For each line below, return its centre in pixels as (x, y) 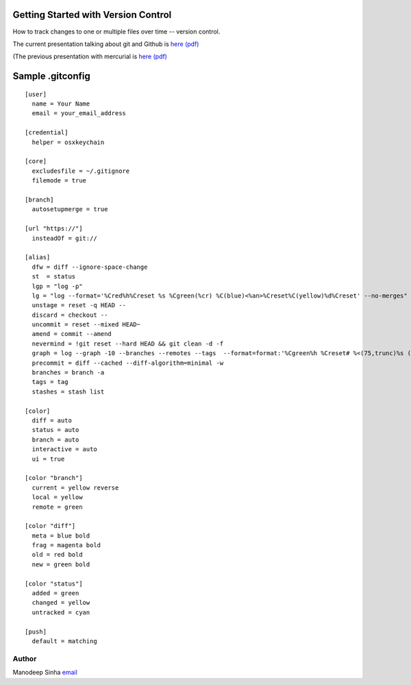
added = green (55, 593)
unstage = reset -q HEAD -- (79, 305)
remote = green (57, 507)
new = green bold (61, 564)
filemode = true (59, 181)
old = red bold (57, 555)
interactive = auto (64, 449)
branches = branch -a (68, 373)
